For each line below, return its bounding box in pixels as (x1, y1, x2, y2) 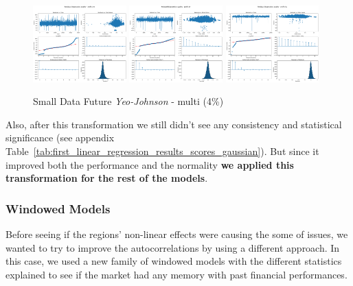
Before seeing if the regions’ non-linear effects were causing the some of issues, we (5, 227, 348, 241)
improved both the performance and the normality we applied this (5, 157, 294, 171)
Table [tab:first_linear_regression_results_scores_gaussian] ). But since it (5, 144, 319, 158)
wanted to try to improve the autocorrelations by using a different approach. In (5, 240, 340, 254)
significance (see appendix (5, 130, 115, 145)
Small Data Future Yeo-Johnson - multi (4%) (33, 94, 224, 108)
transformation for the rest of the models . (5, 171, 208, 185)
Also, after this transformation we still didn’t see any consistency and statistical (5, 117, 342, 131)
